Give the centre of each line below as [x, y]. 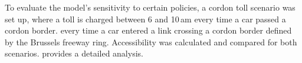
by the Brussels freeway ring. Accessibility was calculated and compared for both [151, 42]
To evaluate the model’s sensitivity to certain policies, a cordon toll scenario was [150, 7]
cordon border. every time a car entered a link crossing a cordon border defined [148, 30]
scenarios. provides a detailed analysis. [74, 53]
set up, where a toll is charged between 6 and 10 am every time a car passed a [145, 19]
